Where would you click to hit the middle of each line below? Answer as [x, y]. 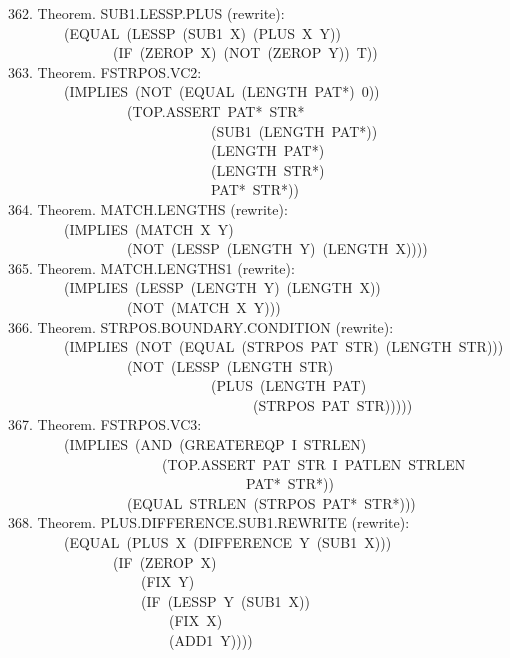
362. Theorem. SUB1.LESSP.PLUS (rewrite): [146, 13]
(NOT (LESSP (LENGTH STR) [230, 365]
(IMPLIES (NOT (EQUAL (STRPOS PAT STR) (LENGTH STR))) [283, 346]
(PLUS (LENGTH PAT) [288, 385]
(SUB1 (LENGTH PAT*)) [294, 130]
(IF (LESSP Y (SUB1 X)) [225, 600]
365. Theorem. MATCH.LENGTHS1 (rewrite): [151, 267]
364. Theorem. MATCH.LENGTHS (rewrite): [148, 208]
